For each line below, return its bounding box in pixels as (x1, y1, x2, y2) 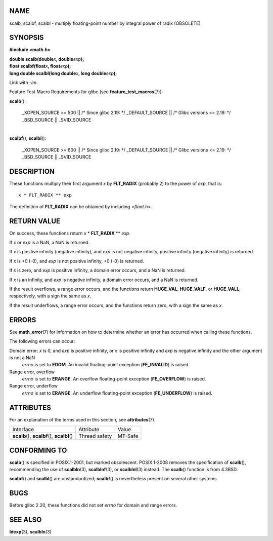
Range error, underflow (9, 383, 58, 389)
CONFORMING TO (9, 446, 67, 454)
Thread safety (78, 433, 112, 440)
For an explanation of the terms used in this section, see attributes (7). (9, 416, 156, 422)
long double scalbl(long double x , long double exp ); (9, 70, 117, 76)
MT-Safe (117, 433, 139, 440)
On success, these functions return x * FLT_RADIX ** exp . (9, 230, 131, 236)
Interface (12, 426, 34, 433)
